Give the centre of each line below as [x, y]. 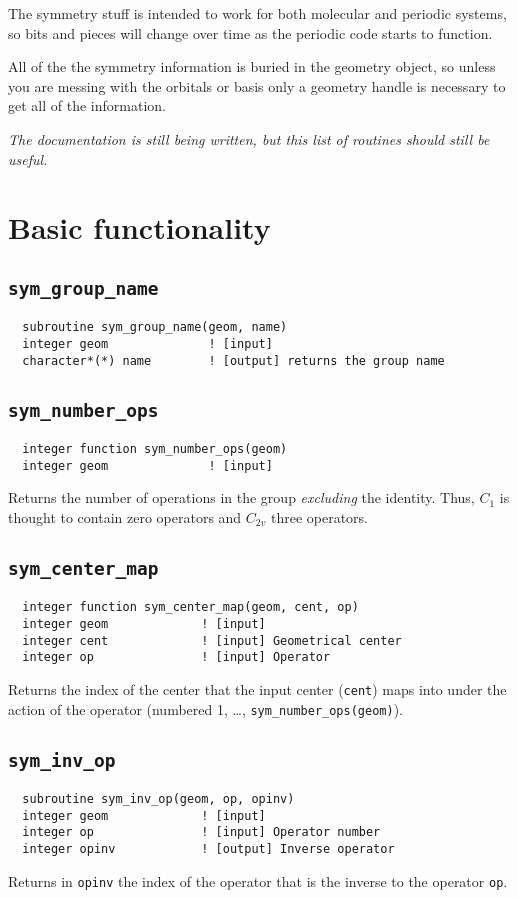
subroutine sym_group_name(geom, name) [155, 327]
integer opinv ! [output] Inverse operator [208, 849]
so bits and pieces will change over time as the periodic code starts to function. [250, 32]
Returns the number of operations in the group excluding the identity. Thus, [241, 497]
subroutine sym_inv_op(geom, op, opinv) [158, 799]
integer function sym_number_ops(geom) [155, 449]
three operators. [319, 516]
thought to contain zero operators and [125, 516]
